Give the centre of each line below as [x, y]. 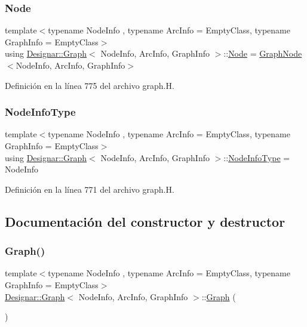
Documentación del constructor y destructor [145, 221]
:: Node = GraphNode [263, 53]
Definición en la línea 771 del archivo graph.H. [90, 189]
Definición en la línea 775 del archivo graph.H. [90, 85]
